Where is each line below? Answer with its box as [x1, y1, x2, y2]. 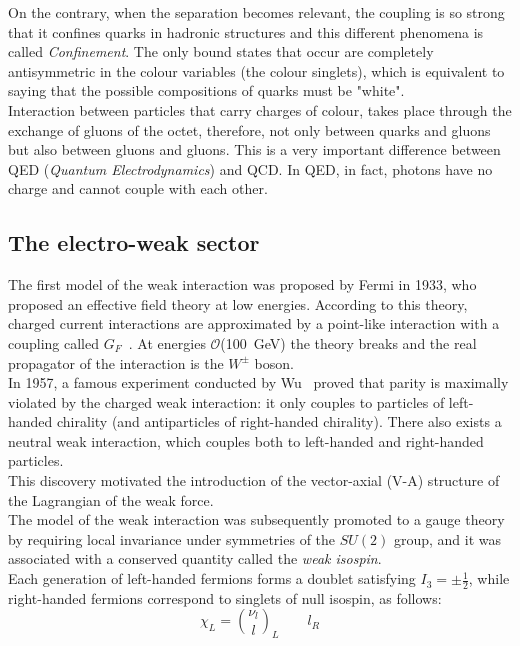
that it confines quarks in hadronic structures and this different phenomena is [8, 21, 484, 42]
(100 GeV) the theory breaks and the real [220, 332, 477, 353]
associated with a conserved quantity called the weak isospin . [8, 548, 382, 569]
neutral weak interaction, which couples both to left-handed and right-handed [8, 430, 484, 451]
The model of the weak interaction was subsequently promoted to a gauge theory [8, 509, 505, 530]
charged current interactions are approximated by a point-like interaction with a [8, 313, 500, 334]
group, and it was [393, 528, 502, 549]
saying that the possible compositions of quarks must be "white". [8, 80, 405, 101]
